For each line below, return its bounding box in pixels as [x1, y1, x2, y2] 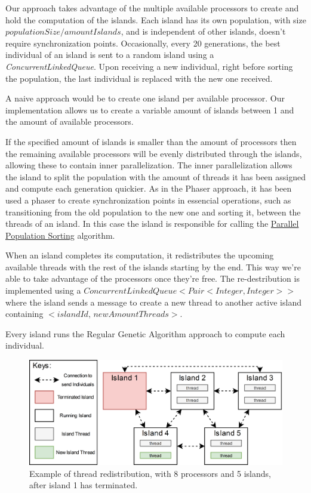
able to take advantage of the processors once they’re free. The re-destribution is [5, 272, 300, 285]
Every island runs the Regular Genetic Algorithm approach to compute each [5, 327, 285, 340]
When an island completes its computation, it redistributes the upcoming [5, 249, 274, 261]
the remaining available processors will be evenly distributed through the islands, [5, 147, 302, 159]
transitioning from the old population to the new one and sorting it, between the [5, 205, 301, 218]
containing [5, 307, 44, 320]
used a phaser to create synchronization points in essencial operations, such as [5, 193, 291, 206]
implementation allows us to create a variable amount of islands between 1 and [5, 103, 294, 116]
